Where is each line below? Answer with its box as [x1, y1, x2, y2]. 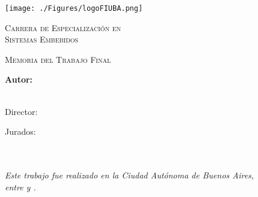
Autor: [5, 73, 33, 86]
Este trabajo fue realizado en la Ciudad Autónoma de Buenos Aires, [5, 169, 254, 181]
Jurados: [5, 125, 36, 138]
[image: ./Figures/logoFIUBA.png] [5, 4, 143, 13]
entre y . [5, 180, 36, 193]
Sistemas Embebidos [5, 33, 79, 46]
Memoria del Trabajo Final [5, 53, 111, 65]
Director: [5, 105, 38, 117]
